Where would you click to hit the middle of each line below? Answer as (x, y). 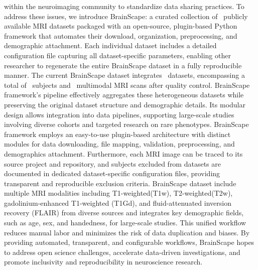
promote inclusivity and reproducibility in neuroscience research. (103, 262)
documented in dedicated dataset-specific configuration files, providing (112, 173)
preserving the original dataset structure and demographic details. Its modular (125, 104)
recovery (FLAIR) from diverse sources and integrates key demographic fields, (124, 213)
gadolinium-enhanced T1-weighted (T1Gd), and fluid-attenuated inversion (118, 202)
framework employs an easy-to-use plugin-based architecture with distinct (117, 134)
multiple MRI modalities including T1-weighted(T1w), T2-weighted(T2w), (118, 193)
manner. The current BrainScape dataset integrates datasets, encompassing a (124, 75)
